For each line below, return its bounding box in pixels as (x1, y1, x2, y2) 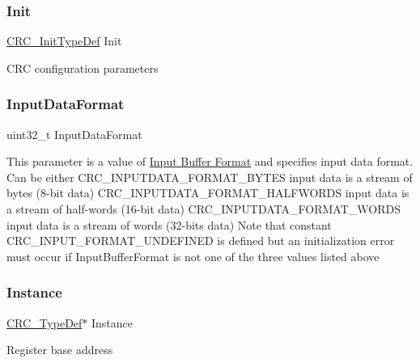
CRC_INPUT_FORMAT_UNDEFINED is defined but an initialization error (6, 232, 395, 249)
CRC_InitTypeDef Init (6, 32, 122, 49)
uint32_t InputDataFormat (6, 125, 142, 142)
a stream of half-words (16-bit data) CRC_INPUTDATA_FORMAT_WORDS (6, 200, 401, 217)
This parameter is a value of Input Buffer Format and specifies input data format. (6, 153, 414, 170)
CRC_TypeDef (6, 314, 83, 331)
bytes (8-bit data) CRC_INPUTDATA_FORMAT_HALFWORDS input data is (6, 184, 409, 201)
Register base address (6, 341, 113, 358)
